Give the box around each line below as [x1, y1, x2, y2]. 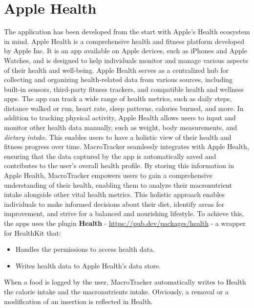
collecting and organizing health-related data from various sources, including [4, 74, 233, 85]
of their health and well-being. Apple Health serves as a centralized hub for [4, 65, 229, 75]
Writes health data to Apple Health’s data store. [15, 260, 161, 270]
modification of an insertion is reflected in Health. [4, 296, 153, 306]
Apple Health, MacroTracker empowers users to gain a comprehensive [4, 170, 212, 180]
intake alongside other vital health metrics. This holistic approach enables [4, 189, 225, 199]
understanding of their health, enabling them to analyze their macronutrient [4, 179, 232, 190]
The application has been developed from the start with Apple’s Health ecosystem [4, 26, 250, 37]
